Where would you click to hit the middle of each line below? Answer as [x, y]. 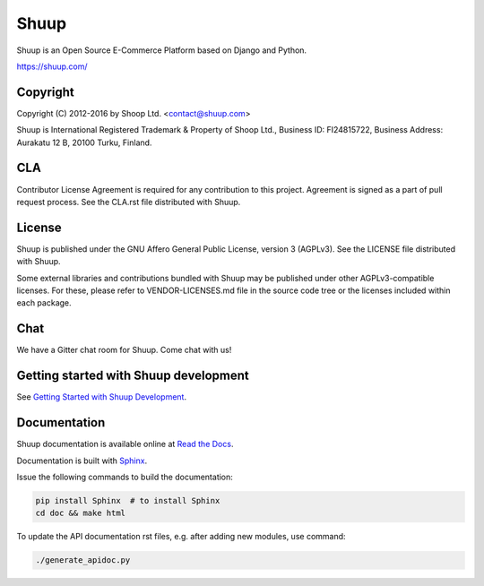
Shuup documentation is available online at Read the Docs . [125, 444]
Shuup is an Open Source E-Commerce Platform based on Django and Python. [162, 50]
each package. [44, 303]
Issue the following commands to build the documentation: [125, 477]
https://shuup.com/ [52, 66]
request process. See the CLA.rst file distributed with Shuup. [129, 202]
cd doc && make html [80, 513]
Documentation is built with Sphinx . [82, 461]
